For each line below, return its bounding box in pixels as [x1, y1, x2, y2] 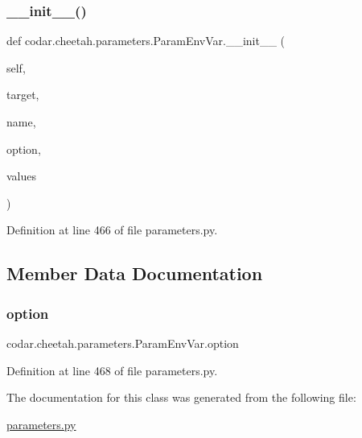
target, [6, 86, 39, 103]
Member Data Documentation [6, 261, 263, 286]
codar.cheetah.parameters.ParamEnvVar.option [6, 334, 239, 351]
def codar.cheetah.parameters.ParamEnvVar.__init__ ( [6, 32, 286, 49]
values [6, 167, 37, 184]
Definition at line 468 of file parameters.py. [6, 362, 218, 378]
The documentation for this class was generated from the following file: [6, 389, 356, 406]
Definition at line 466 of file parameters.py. [6, 221, 218, 238]
